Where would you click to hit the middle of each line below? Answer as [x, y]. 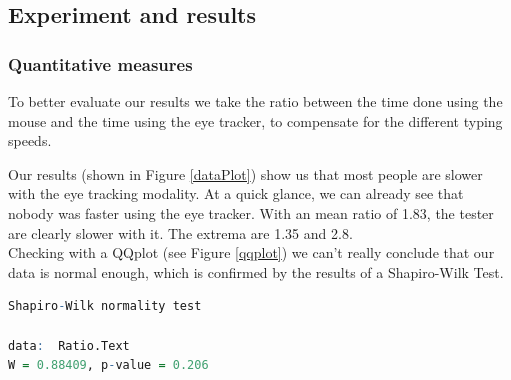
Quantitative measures [100, 63]
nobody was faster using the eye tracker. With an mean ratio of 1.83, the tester [251, 212]
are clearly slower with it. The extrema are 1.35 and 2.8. [180, 232]
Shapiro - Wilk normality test [105, 306]
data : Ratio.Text [69, 345]
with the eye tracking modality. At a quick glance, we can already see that [236, 193]
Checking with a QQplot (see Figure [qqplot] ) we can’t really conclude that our [251, 252]
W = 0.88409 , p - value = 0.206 [108, 365]
